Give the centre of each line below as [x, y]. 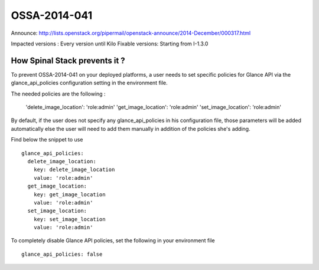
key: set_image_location [69, 219]
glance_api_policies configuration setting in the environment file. [89, 83]
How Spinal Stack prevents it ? [68, 60]
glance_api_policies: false [62, 254]
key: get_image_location [69, 194]
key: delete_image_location [74, 170]
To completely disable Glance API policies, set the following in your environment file [113, 241]
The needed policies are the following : [58, 94]
